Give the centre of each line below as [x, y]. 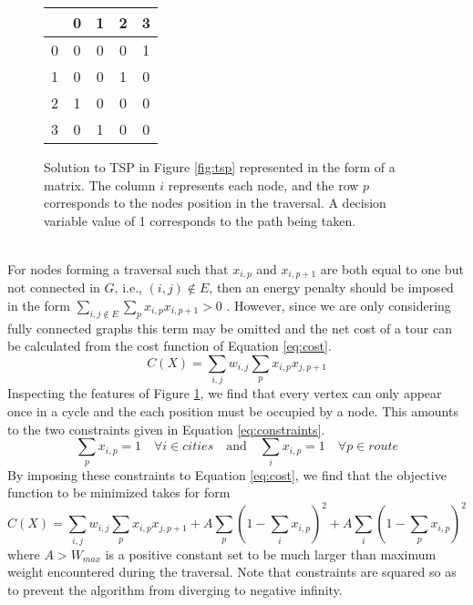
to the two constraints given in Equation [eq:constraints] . [166, 429]
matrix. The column [100, 185]
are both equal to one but [392, 268]
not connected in [54, 287]
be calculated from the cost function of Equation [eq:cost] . [170, 346]
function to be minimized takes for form [119, 492]
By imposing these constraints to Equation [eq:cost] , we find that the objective [227, 474]
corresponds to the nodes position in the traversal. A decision [215, 203]
